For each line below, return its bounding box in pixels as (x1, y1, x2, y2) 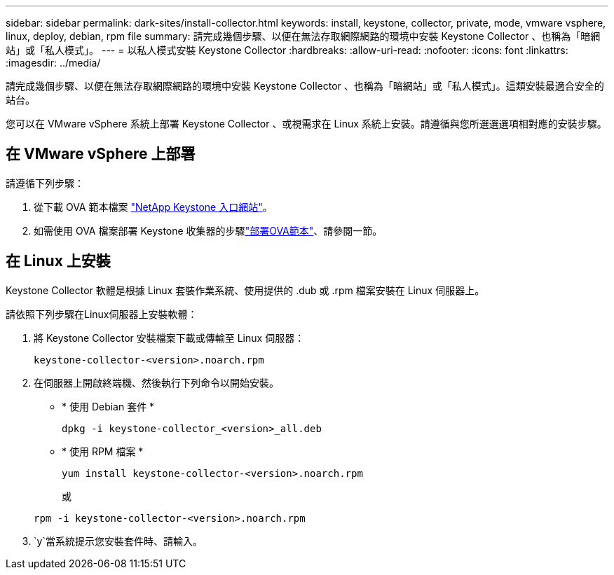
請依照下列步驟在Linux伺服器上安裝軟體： (6, 307, 198, 320)
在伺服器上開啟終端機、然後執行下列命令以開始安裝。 (34, 376, 279, 389)
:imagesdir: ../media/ (6, 57, 101, 69)
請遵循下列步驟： (6, 176, 84, 189)
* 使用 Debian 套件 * (62, 400, 155, 413)
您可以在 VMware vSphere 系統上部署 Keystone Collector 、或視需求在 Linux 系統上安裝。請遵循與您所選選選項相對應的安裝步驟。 (6, 118, 607, 130)
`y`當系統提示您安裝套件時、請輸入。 (34, 534, 203, 547)
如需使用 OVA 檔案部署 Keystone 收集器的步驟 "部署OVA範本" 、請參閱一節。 (34, 224, 383, 237)
